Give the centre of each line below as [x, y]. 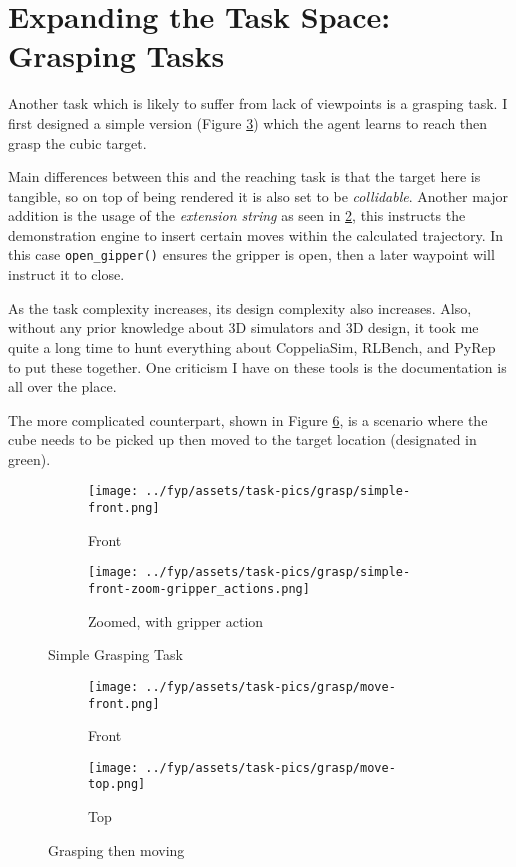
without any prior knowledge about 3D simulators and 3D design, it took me [243, 327]
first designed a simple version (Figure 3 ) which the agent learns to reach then [248, 122]
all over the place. [62, 386]
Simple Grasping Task [115, 654]
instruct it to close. [66, 274]
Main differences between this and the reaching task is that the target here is [244, 176]
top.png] [117, 784]
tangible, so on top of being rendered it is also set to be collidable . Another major [258, 195]
